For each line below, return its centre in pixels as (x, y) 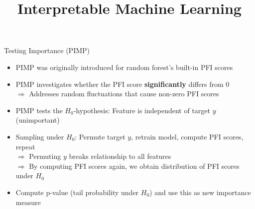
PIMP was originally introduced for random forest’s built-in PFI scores (124, 67)
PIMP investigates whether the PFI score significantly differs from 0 (123, 84)
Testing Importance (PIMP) (47, 50)
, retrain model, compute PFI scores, (187, 136)
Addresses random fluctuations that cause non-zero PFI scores (124, 94)
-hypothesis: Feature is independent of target (142, 110)
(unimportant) (38, 120)
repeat (25, 146)
